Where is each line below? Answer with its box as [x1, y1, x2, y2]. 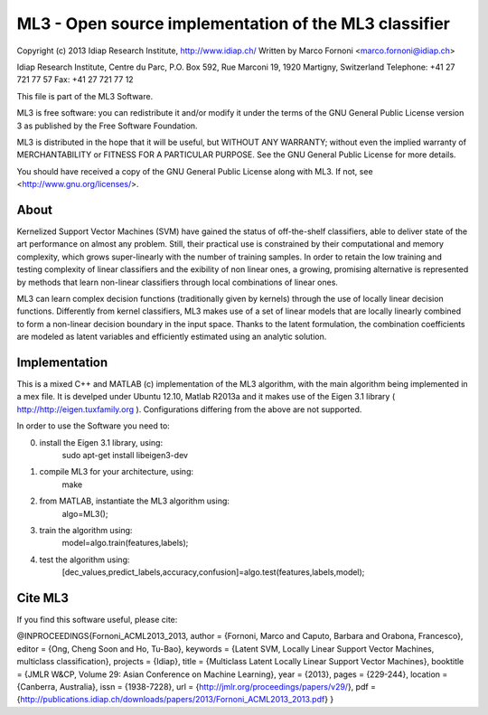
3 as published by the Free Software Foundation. [16, 120, 198, 131]
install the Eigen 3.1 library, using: [39, 437, 163, 447]
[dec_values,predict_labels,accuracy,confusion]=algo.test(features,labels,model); [61, 567, 365, 578]
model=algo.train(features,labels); [61, 538, 189, 549]
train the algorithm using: [39, 524, 133, 535]
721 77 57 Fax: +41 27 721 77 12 [16, 74, 135, 85]
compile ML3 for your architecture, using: [39, 466, 194, 477]
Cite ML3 [16, 590, 70, 606]
